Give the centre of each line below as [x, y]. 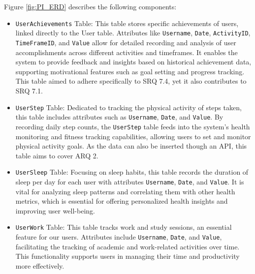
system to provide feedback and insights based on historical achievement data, [133, 62]
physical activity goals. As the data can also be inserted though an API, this [131, 146]
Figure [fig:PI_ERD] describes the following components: [90, 6]
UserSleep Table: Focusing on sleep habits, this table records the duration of [132, 172]
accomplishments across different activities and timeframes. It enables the [127, 52]
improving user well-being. [55, 210]
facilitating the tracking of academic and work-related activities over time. [127, 246]
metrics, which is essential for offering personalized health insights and [122, 201]
